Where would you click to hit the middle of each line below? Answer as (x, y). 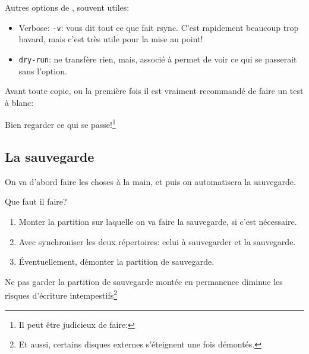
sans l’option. (43, 71)
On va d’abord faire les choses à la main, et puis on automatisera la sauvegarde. (150, 181)
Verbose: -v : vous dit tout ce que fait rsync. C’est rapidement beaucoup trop (159, 27)
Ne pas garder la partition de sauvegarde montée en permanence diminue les (144, 281)
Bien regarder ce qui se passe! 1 (60, 123)
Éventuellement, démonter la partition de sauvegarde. (116, 261)
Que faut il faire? (36, 201)
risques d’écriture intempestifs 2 (61, 294)
